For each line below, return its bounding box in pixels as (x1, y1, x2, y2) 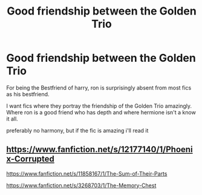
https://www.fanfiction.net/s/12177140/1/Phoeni (6, 144, 193, 155)
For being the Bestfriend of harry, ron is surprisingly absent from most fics (6, 84, 192, 91)
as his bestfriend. (6, 90, 50, 97)
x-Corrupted (6, 154, 54, 164)
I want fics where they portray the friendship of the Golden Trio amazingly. (6, 102, 192, 110)
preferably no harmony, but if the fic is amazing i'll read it (6, 127, 149, 134)
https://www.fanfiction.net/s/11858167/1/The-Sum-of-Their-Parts (6, 170, 168, 177)
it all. (6, 115, 18, 122)
